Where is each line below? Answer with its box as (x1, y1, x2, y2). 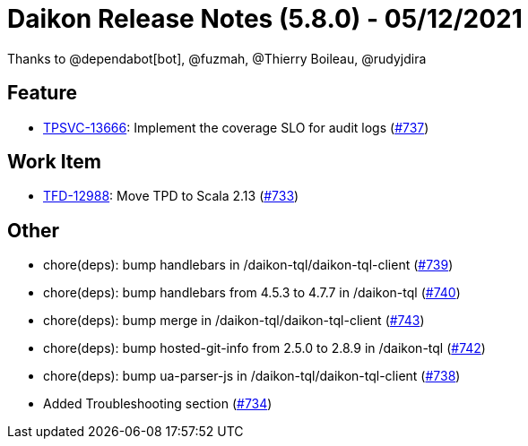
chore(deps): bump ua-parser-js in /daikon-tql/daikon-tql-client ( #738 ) (43, 368, 461, 384)
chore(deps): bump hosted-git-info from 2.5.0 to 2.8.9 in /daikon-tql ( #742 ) (43, 340, 486, 356)
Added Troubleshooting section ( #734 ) (43, 396, 273, 412)
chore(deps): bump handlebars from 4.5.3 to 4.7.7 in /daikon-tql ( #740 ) (43, 285, 461, 301)
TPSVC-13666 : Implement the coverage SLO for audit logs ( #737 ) (43, 119, 429, 135)
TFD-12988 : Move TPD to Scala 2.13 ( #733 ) (43, 188, 299, 204)
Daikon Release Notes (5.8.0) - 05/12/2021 (7, 4, 523, 34)
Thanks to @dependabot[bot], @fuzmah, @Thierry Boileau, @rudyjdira (7, 50, 427, 66)
